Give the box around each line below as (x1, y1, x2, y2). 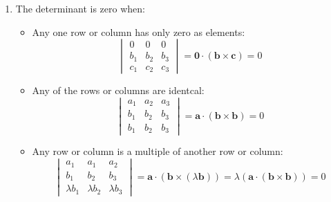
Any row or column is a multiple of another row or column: (32, 144, 283, 158)
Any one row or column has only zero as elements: (32, 24, 245, 39)
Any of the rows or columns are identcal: (32, 83, 205, 98)
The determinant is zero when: (15, 1, 145, 15)
